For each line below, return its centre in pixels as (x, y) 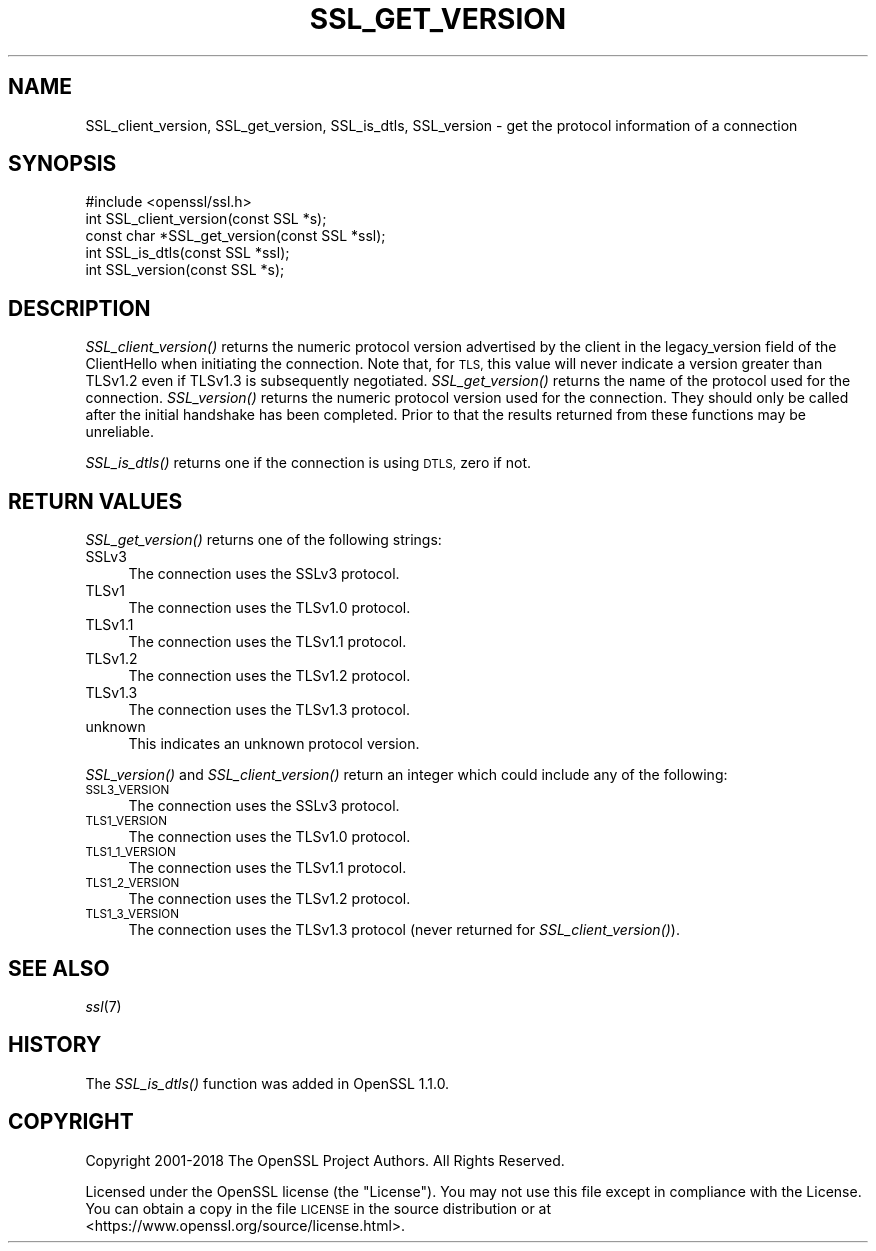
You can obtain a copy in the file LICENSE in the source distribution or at (318, 1208)
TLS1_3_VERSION (132, 914)
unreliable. (119, 432)
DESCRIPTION (79, 308)
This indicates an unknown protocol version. (274, 744)
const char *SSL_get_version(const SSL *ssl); (235, 236)
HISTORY (55, 1045)
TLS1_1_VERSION (130, 852)
